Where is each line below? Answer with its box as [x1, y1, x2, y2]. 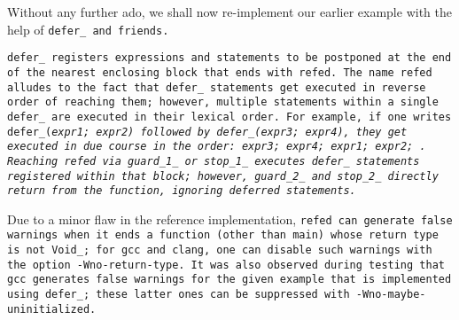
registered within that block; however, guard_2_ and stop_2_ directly [7, 169, 439, 183]
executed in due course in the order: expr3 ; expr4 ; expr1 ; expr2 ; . [7, 140, 426, 153]
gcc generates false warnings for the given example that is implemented [7, 273, 452, 286]
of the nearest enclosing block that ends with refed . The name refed [7, 66, 432, 79]
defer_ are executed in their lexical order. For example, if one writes [7, 110, 452, 123]
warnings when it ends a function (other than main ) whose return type [7, 229, 439, 242]
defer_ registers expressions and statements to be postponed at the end [7, 51, 452, 65]
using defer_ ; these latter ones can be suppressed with [7, 288, 350, 301]
